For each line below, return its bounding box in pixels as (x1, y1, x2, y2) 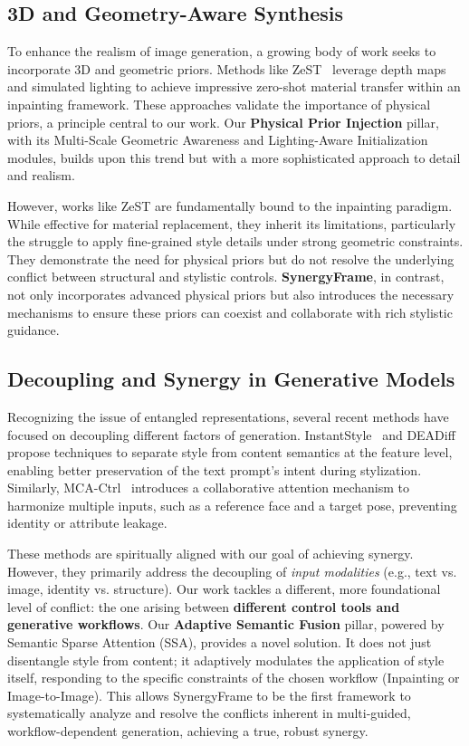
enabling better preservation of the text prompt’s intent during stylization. (7, 460, 422, 479)
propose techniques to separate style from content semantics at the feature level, (7, 443, 453, 462)
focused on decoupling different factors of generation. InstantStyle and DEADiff (7, 425, 455, 444)
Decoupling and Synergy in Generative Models (7, 365, 455, 393)
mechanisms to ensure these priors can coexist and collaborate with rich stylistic (7, 302, 453, 321)
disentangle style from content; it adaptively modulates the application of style (7, 650, 445, 669)
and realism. (7, 166, 75, 185)
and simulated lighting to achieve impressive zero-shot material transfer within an (7, 77, 461, 96)
